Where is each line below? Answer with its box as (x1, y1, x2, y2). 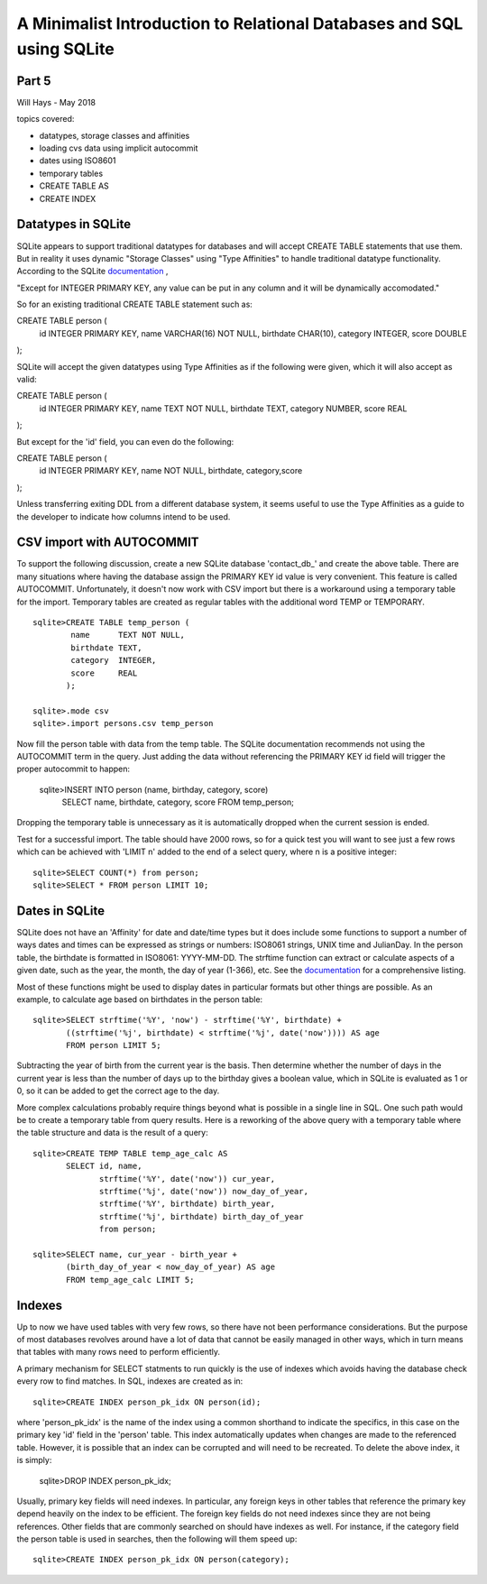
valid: (16, 374, 38, 385)
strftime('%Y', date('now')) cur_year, (99, 1174, 275, 1183)
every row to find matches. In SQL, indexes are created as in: (16, 1376, 243, 1386)
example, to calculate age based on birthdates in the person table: (16, 993, 263, 1005)
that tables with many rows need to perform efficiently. (16, 1347, 221, 1358)
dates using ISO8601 (39, 155, 116, 166)
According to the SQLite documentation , (16, 266, 169, 277)
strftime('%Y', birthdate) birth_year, (99, 1199, 275, 1209)
